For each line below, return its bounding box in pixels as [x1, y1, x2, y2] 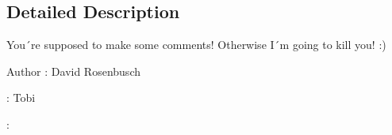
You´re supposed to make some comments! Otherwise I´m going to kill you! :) [6, 36, 386, 53]
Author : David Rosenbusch [6, 62, 140, 79]
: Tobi [6, 89, 36, 106]
